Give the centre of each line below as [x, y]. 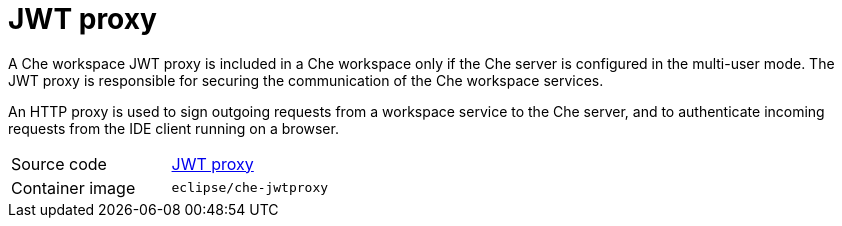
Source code [59, 163]
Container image [73, 187]
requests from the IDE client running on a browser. [173, 128]
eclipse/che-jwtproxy [250, 188]
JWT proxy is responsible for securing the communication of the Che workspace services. [306, 80]
